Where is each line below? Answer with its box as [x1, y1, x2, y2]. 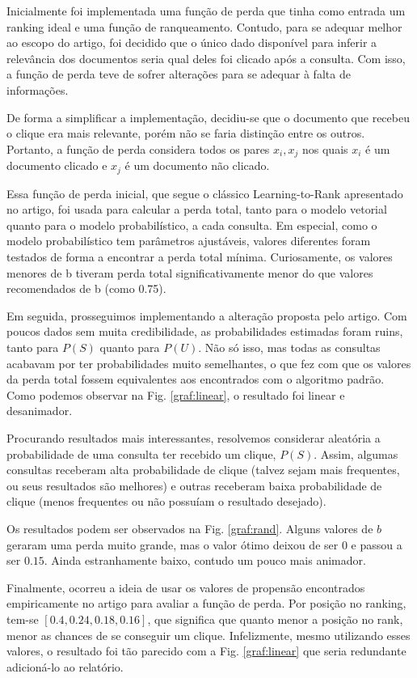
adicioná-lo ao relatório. [6, 658, 124, 675]
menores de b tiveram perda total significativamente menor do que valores [6, 264, 373, 281]
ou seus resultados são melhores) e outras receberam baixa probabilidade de [6, 477, 382, 494]
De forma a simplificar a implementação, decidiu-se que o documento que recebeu [6, 108, 410, 125]
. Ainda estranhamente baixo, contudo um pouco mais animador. [44, 552, 366, 569]
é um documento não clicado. [124, 157, 270, 174]
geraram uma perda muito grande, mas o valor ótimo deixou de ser [6, 536, 339, 553]
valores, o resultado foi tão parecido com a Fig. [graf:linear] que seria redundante [6, 642, 406, 659]
